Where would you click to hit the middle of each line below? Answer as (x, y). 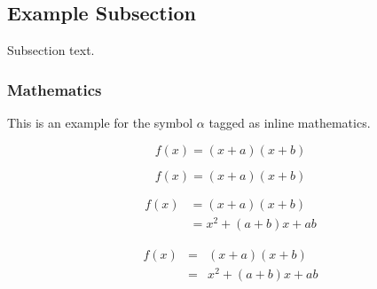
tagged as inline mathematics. (290, 123)
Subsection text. (51, 50)
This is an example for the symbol (100, 123)
